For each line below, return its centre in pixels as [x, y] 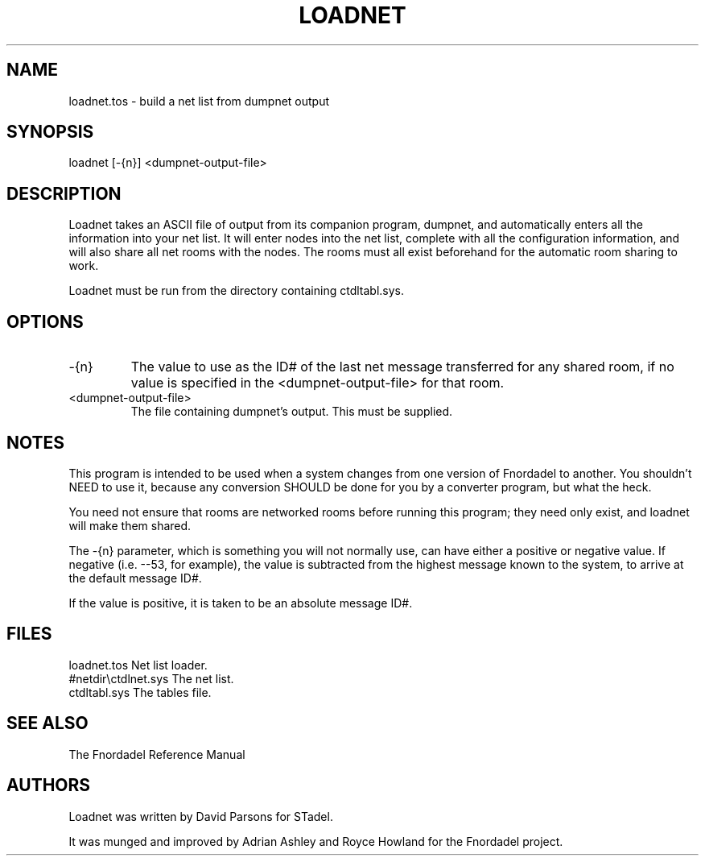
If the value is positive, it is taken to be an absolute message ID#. [241, 603]
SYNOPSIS [50, 132]
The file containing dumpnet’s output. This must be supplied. [292, 412]
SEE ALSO [47, 723]
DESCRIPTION [64, 193]
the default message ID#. [135, 578]
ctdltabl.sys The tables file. [140, 692]
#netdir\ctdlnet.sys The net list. [151, 678]
